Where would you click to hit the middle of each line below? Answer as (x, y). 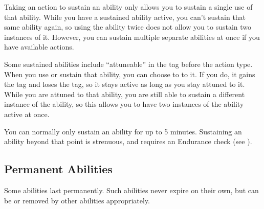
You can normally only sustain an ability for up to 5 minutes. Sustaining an (123, 131)
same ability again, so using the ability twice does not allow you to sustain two (128, 27)
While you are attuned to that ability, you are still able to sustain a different (125, 94)
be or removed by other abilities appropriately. (77, 200)
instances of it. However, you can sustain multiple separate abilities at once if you (132, 37)
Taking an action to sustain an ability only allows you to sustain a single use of (128, 7)
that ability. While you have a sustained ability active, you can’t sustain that (125, 17)
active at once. (27, 114)
